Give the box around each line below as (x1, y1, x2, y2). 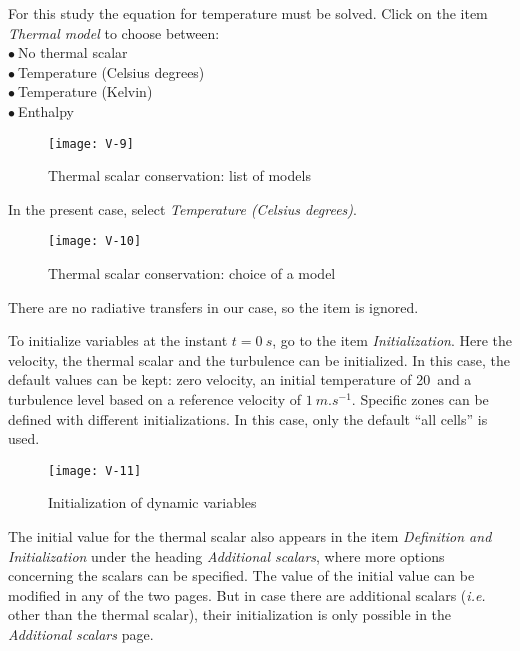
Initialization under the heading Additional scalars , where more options (8, 545, 445, 566)
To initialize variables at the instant (8, 330, 228, 351)
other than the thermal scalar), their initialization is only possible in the (8, 604, 452, 625)
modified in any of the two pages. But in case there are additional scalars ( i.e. (8, 584, 486, 605)
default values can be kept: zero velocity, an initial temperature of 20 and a (8, 369, 472, 390)
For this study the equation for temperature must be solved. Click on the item (8, 3, 488, 23)
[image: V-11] (48, 463, 142, 478)
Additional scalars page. (8, 624, 154, 645)
